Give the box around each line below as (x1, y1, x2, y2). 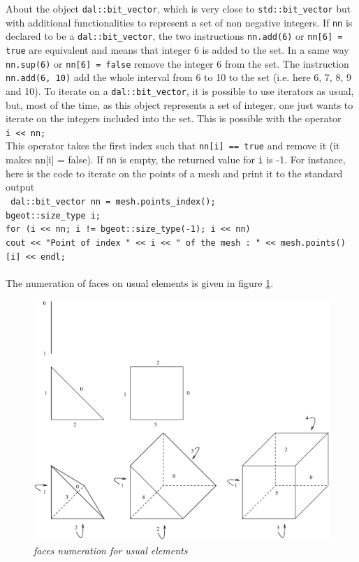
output (6, 179, 35, 194)
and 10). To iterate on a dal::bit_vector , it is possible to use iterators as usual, (6, 83, 354, 98)
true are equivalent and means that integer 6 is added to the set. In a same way (6, 42, 349, 57)
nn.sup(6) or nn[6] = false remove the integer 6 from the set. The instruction (6, 56, 349, 71)
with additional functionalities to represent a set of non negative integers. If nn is (6, 15, 353, 29)
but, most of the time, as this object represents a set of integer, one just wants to (6, 97, 353, 112)
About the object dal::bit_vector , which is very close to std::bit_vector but (6, 1, 351, 15)
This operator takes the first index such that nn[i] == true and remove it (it (6, 138, 340, 153)
